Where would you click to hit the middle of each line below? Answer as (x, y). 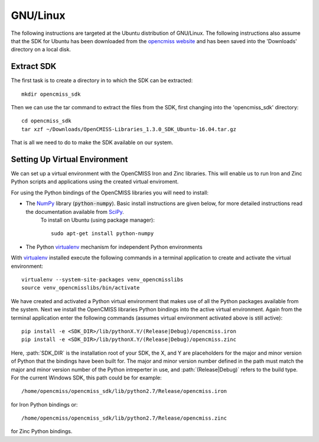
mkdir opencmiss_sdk (51, 94)
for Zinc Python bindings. (42, 431)
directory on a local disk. (41, 50)
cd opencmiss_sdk (46, 121)
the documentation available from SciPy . (75, 212)
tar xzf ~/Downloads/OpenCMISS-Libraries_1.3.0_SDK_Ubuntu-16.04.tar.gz (129, 129)
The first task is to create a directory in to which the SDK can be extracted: (102, 80)
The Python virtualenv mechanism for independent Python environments (114, 247)
